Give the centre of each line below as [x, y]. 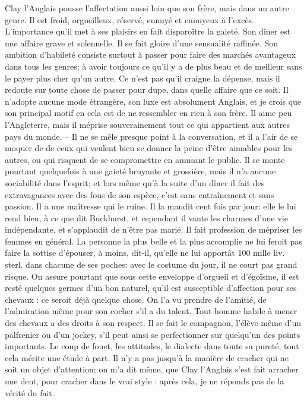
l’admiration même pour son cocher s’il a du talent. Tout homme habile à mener [151, 311]
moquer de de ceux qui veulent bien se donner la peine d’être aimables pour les [149, 148]
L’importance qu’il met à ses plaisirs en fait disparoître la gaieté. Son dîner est [148, 31]
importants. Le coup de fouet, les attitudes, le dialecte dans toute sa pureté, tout [152, 346]
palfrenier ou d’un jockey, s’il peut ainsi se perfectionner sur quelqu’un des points [153, 334]
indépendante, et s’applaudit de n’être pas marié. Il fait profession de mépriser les [153, 229]
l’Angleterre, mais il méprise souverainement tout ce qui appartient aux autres [148, 124]
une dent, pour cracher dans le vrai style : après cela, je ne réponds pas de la [145, 381]
